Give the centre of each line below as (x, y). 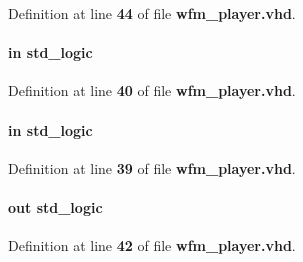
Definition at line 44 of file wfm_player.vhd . (152, 13)
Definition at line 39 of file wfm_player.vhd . (152, 167)
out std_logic (55, 206)
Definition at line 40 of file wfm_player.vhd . (152, 90)
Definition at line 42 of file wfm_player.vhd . (152, 245)
